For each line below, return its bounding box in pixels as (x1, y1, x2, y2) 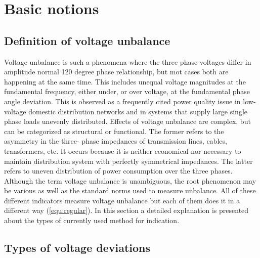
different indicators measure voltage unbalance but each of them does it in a (4, 195, 240, 205)
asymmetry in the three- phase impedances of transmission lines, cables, (4, 136, 227, 146)
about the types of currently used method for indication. (4, 215, 180, 226)
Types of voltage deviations (4, 240, 151, 255)
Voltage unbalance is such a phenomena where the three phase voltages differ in (4, 56, 251, 67)
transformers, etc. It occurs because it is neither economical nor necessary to (4, 145, 241, 156)
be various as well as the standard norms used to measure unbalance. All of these (4, 185, 256, 196)
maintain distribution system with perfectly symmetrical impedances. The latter (4, 155, 253, 166)
